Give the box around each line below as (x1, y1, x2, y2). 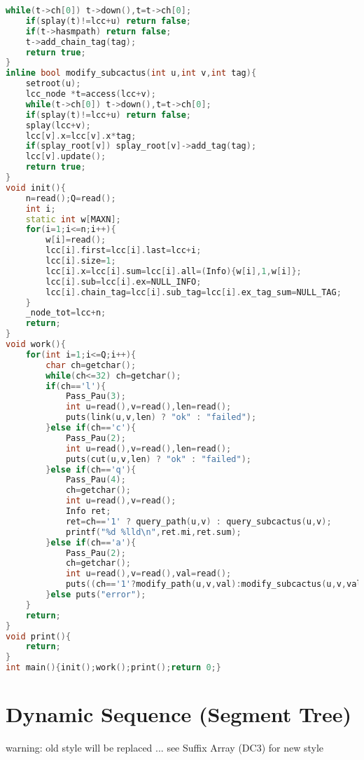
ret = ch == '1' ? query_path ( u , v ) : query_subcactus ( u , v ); (65, 516, 332, 527)
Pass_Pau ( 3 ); (65, 391, 126, 402)
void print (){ (6, 631, 71, 642)
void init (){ (6, 182, 66, 193)
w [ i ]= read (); (45, 235, 106, 245)
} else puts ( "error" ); (45, 590, 146, 599)
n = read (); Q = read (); (25, 193, 116, 203)
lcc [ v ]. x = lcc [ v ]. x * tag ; (25, 130, 136, 141)
